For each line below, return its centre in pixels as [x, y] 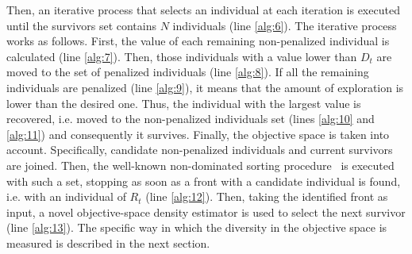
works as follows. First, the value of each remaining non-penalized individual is [198, 41]
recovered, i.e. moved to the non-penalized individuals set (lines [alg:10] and [191, 119]
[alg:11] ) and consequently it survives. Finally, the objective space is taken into [198, 134]
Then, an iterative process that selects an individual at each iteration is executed [203, 10]
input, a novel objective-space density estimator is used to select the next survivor [206, 212]
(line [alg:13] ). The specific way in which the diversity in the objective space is [197, 227]
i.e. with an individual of [66, 196]
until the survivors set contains [81, 25]
